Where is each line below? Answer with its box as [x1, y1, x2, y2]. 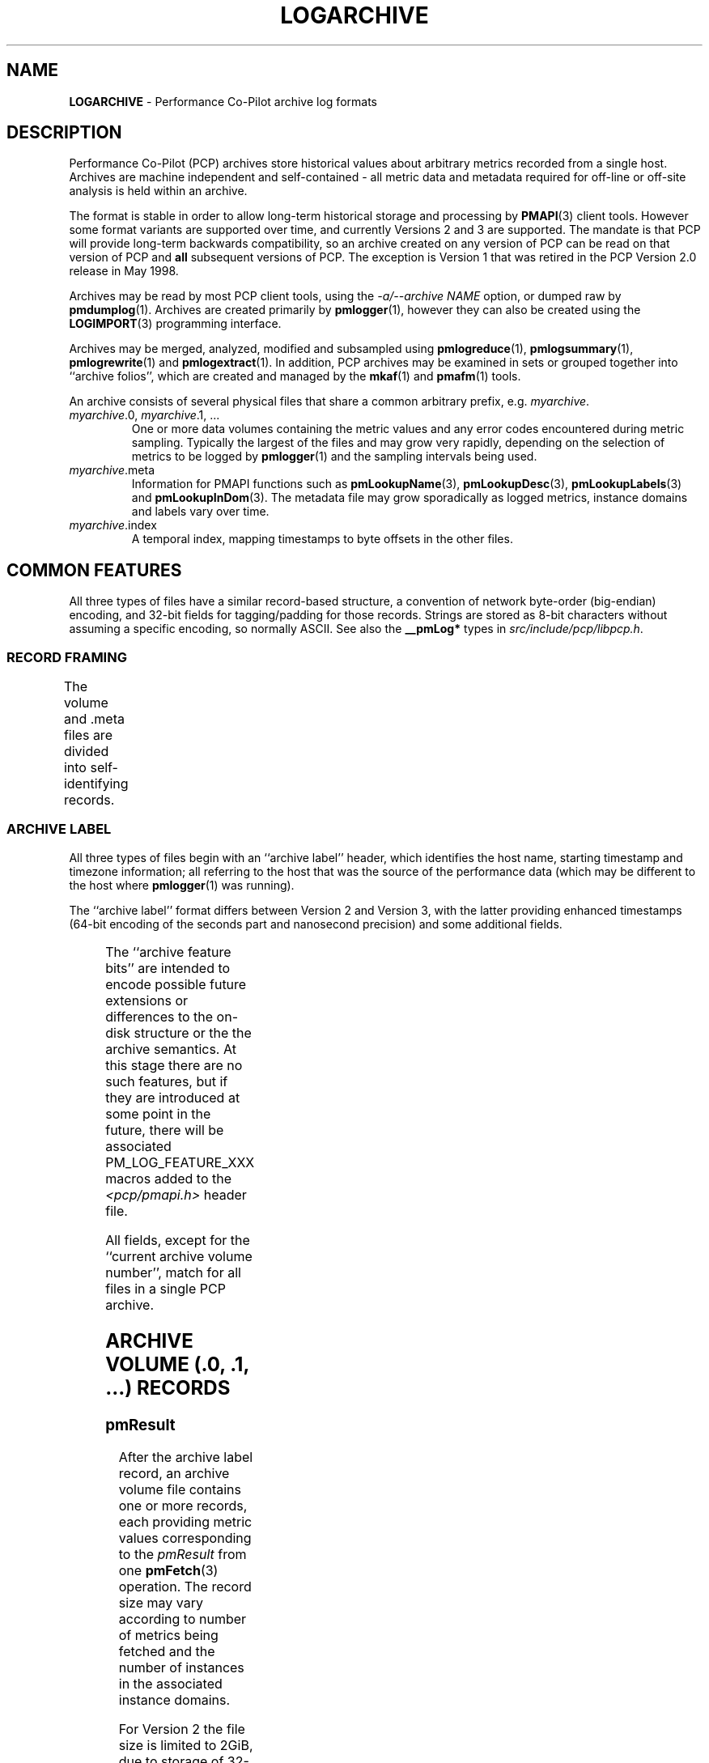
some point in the [105, 1105, 211, 1122]
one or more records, [118, 1497, 248, 1514]
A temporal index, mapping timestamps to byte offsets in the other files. [131, 532, 513, 546]
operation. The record [118, 1578, 252, 1595]
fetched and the [118, 1643, 215, 1660]
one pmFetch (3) [118, 1562, 219, 1579]
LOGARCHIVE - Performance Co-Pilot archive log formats [69, 94, 377, 108]
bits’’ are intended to [105, 959, 231, 976]
